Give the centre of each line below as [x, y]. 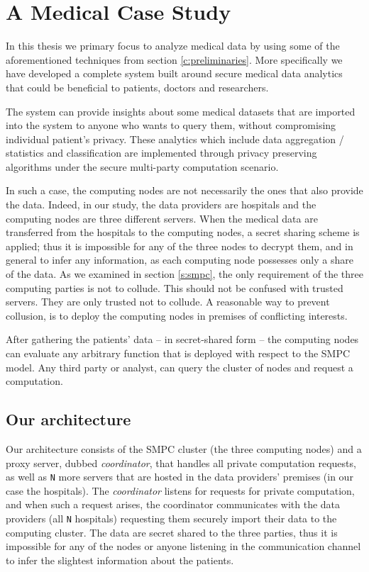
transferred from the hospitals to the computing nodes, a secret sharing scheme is [183, 232]
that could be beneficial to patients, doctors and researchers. [137, 87]
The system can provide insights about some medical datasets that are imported [181, 111]
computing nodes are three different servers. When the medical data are [162, 218]
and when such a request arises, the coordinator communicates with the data [173, 504]
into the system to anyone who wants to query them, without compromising [171, 125]
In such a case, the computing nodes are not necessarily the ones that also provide [184, 190]
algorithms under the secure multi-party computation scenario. [142, 166]
